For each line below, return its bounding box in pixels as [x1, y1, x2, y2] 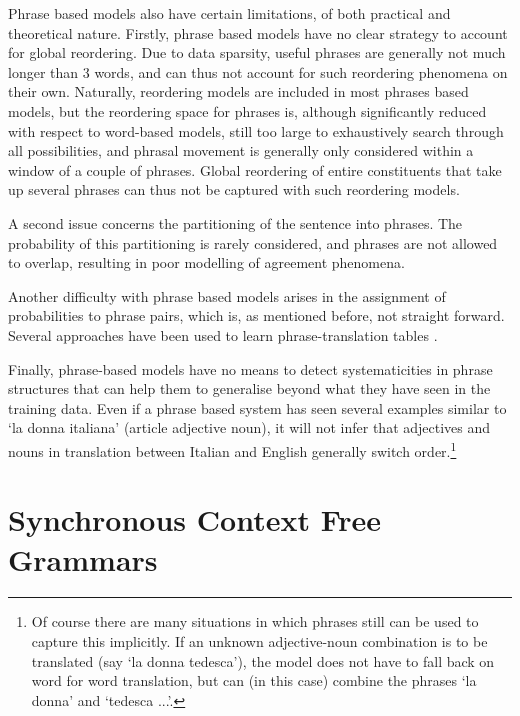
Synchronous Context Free [8, 499, 382, 540]
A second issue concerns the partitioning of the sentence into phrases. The [8, 212, 463, 233]
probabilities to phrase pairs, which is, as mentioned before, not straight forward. [8, 305, 505, 326]
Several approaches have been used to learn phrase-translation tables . [8, 324, 438, 345]
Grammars [8, 538, 158, 579]
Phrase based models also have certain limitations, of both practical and [8, 3, 451, 23]
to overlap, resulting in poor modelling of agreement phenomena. [8, 252, 405, 273]
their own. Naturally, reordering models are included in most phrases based [8, 81, 469, 102]
